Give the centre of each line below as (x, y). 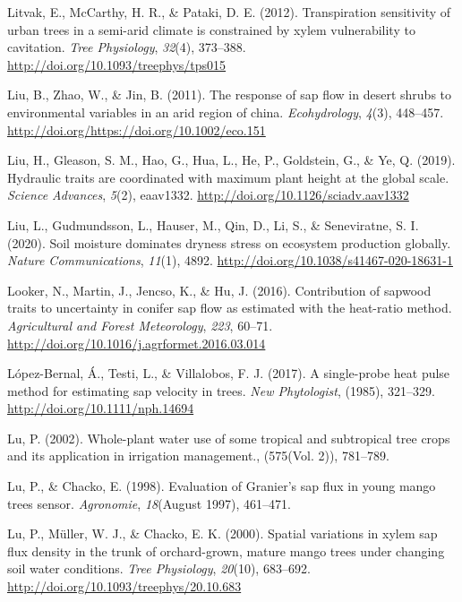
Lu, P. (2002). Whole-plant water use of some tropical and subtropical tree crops (229, 438)
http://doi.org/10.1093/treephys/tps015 (117, 64)
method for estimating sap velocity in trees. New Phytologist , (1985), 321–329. (221, 390)
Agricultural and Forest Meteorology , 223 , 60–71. (140, 325)
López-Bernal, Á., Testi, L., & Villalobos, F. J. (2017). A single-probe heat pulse (229, 373)
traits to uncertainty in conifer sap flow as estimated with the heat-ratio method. (230, 308)
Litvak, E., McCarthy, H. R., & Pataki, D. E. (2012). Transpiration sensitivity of (229, 12)
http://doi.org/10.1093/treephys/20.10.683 (124, 586)
